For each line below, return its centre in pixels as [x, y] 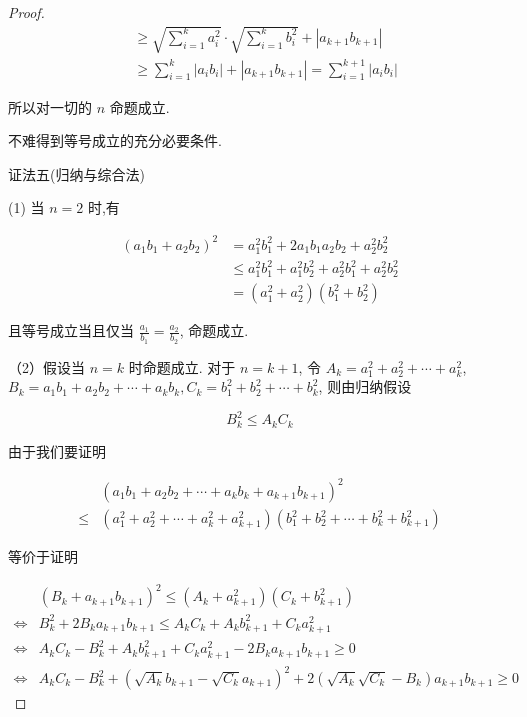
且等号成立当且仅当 [71, 330]
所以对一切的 [50, 106]
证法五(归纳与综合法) [76, 173]
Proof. [26, 12]
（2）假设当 [46, 366]
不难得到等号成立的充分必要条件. [115, 140]
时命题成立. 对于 [182, 366]
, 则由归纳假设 [365, 386]
